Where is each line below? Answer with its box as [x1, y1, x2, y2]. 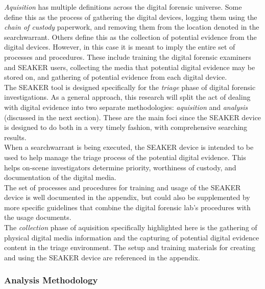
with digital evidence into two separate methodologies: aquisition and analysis [4, 101, 248, 112]
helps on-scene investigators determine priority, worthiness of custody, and [4, 162, 236, 172]
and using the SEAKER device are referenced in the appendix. [4, 252, 200, 262]
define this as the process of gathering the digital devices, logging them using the [4, 11, 257, 22]
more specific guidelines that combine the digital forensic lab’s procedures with [4, 202, 251, 212]
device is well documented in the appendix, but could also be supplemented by [4, 192, 250, 203]
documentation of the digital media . [4, 172, 116, 183]
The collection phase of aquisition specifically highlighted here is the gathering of [4, 222, 257, 233]
